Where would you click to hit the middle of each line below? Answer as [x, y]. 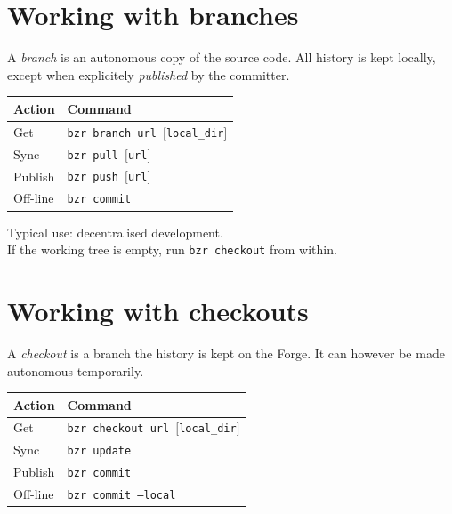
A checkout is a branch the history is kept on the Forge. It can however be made [226, 353]
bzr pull [93, 155]
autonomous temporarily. [76, 370]
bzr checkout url [118, 429]
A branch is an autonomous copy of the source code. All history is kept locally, [222, 57]
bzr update [99, 451]
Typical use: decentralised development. [115, 232]
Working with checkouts [158, 310]
